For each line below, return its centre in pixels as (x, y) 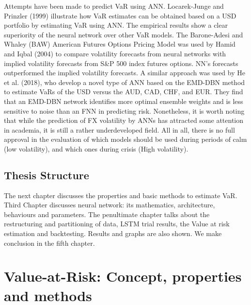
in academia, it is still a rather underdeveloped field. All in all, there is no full (119, 129)
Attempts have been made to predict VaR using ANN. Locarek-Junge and (114, 6)
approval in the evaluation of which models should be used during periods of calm (125, 139)
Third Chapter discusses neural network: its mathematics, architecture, (110, 205)
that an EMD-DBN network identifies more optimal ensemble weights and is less (124, 101)
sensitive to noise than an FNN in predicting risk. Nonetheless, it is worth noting (124, 110)
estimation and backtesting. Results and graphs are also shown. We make (113, 233)
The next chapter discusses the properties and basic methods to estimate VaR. (121, 195)
